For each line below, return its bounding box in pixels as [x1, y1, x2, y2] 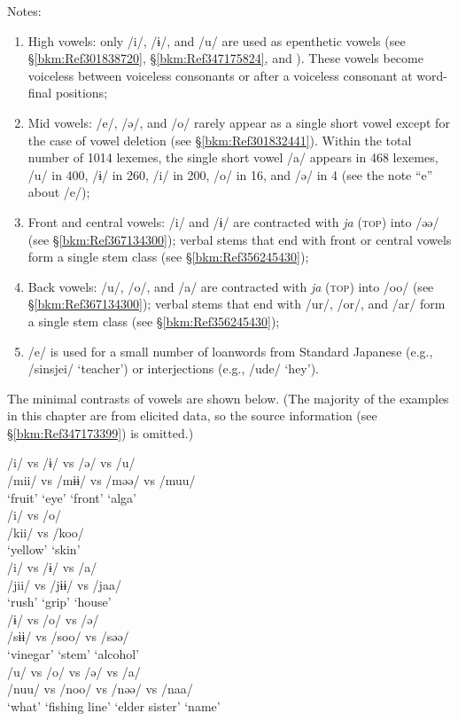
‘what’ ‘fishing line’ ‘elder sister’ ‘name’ [7, 696, 221, 715]
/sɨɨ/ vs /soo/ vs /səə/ [7, 627, 129, 646]
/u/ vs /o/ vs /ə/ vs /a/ [7, 662, 141, 680]
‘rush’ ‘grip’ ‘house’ [7, 592, 112, 611]
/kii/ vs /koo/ [7, 522, 84, 541]
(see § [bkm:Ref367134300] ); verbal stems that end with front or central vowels [27, 230, 452, 248]
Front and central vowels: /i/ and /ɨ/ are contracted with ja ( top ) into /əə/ [27, 212, 439, 231]
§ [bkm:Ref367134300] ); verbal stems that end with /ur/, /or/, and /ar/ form [27, 294, 446, 313]
